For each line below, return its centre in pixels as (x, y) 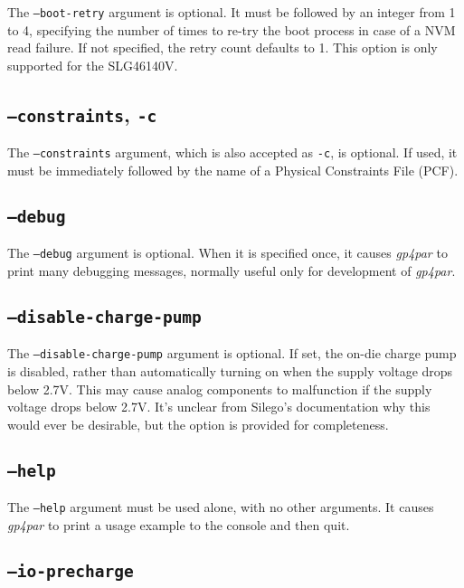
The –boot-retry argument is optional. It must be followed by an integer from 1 (232, 12)
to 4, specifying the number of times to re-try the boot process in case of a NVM (232, 29)
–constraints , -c (82, 114)
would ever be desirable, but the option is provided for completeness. (198, 424)
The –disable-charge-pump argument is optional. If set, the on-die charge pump (232, 353)
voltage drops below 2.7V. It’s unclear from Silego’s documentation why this (219, 407)
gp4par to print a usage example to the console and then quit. (179, 524)
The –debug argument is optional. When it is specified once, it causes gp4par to (227, 253)
